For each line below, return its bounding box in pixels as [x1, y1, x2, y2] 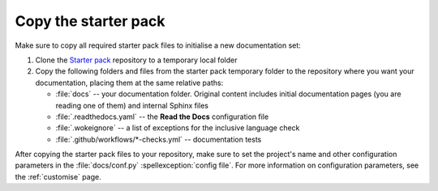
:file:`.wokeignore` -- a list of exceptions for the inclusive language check [55, 123, 300, 133]
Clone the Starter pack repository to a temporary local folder [35, 55, 238, 65]
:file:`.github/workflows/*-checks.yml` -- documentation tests [55, 134, 262, 144]
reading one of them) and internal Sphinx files [55, 100, 209, 110]
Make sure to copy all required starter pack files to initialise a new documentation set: [15, 40, 302, 50]
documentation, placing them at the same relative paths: [35, 78, 224, 87]
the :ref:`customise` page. [15, 172, 101, 181]
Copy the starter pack [15, 12, 165, 30]
